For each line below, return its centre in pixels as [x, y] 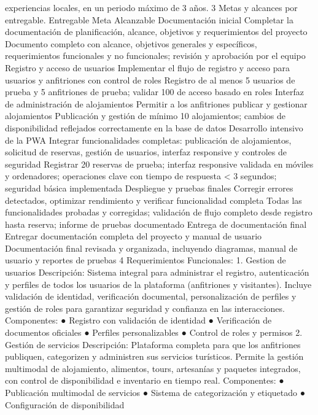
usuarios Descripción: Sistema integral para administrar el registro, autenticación [157, 272]
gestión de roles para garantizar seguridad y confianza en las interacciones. [145, 308]
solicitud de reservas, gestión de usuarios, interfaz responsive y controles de [146, 152]
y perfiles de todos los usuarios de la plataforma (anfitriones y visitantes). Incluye [158, 284]
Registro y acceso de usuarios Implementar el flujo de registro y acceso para [147, 67]
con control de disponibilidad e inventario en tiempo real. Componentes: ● [145, 380]
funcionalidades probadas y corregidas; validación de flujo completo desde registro [159, 212]
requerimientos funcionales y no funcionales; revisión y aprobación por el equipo [155, 56]
